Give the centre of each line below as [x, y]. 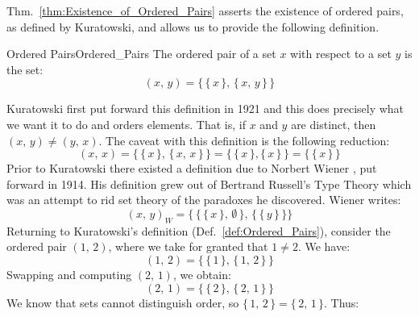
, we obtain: [202, 274]
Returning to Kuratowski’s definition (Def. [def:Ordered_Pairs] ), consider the [199, 230]
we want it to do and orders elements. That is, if [126, 124]
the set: [25, 69]
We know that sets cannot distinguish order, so [123, 302]
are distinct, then [334, 124]
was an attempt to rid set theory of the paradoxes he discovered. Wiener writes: [204, 200]
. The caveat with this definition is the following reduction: [244, 140]
